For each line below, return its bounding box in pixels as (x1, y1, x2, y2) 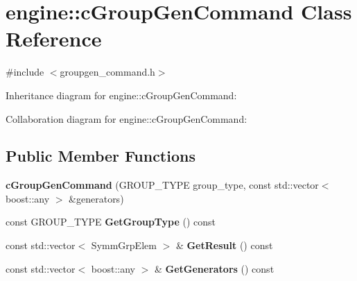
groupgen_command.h (60, 65, 155, 79)
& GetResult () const (175, 238, 273, 253)
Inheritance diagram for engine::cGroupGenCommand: (6, 87, 237, 102)
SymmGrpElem (91, 238, 157, 253)
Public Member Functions (6, 145, 195, 167)
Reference (6, 24, 102, 53)
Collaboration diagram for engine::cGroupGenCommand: (6, 111, 247, 126)
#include (6, 65, 44, 79)
